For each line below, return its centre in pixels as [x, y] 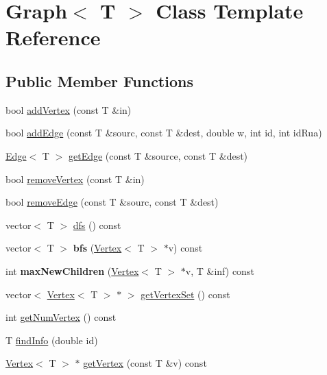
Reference [53, 37]
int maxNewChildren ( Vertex [72, 270]
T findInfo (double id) [52, 340]
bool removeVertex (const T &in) [75, 179]
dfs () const [97, 225]
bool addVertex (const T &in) [69, 109]
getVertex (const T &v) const [145, 363]
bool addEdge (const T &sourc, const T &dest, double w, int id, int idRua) [164, 133]
